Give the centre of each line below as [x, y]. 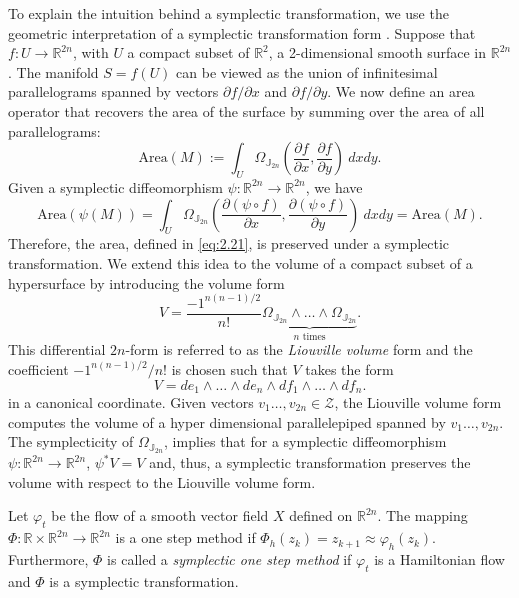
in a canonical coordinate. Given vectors [131, 402]
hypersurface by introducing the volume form [146, 282]
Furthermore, [48, 558]
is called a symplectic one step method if [229, 558]
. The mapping [422, 515]
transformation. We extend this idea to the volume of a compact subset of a [240, 262]
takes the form [349, 368]
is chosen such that [229, 368]
